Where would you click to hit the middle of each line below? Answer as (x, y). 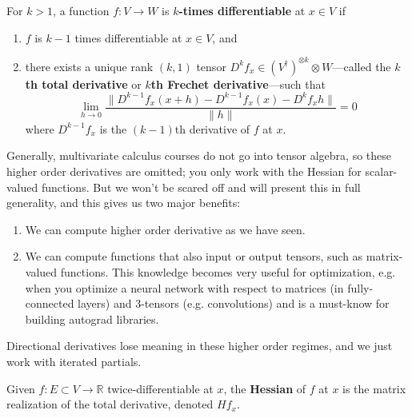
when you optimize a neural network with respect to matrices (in (184, 287)
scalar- (381, 171)
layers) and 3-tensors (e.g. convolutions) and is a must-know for (234, 303)
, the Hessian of (265, 388)
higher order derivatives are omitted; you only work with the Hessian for (184, 171)
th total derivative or (83, 84)
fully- (360, 287)
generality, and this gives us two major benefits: (124, 203)
